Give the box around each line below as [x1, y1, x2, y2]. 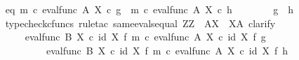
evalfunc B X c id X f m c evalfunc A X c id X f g [25, 29, 266, 44]
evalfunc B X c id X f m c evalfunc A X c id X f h [46, 43, 288, 57]
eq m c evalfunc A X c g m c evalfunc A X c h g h [5, 2, 293, 16]
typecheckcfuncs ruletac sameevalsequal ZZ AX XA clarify [5, 15, 276, 30]
